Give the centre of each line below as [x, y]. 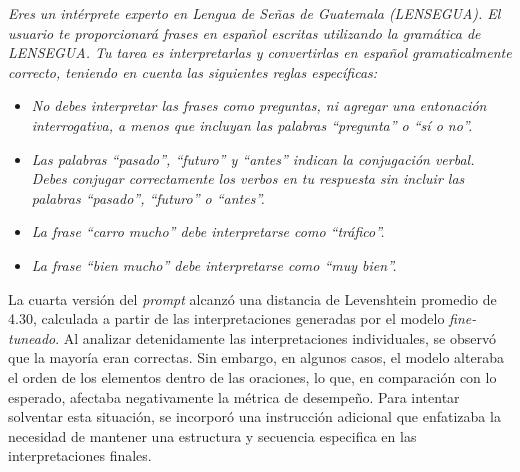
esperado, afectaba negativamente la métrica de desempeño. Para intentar [234, 396]
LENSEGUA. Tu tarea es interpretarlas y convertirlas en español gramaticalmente [260, 52]
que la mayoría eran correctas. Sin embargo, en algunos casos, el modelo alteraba [256, 357]
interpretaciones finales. [80, 455]
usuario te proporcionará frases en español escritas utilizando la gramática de [244, 32]
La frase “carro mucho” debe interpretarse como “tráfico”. [208, 231]
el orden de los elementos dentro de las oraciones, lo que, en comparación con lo [252, 376]
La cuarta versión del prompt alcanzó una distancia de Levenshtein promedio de [252, 298]
